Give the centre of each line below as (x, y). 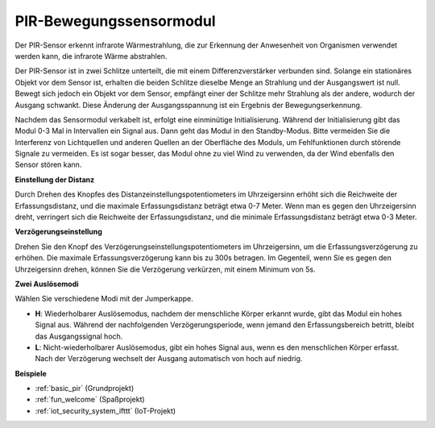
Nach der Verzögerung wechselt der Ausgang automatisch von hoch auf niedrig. (169, 359)
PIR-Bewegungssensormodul (115, 21)
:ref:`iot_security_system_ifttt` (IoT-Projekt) (106, 410)
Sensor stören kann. (48, 164)
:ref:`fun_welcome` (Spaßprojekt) (90, 400)
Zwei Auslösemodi (47, 284)
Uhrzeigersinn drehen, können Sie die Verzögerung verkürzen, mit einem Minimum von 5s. (165, 269)
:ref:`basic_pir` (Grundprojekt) (85, 389)
